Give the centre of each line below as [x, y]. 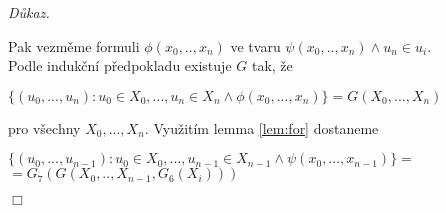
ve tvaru [255, 45]
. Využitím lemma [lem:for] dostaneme [261, 127]
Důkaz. [29, 12]
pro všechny [44, 127]
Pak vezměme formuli [74, 45]
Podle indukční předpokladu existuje [120, 65]
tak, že [272, 65]
